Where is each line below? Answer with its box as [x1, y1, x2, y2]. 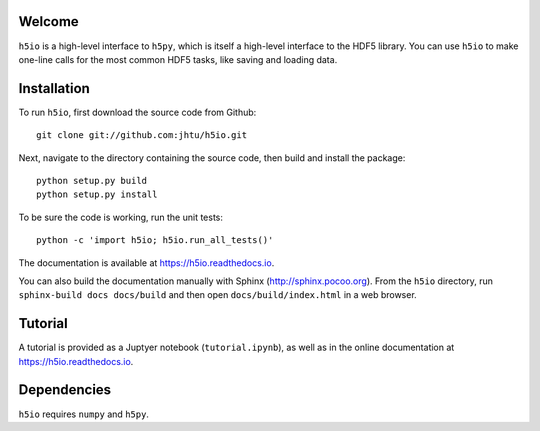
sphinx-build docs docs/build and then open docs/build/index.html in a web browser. [18, 289, 417, 301]
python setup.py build [36, 175, 148, 186]
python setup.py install [36, 189, 158, 200]
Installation [18, 80, 90, 97]
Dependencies [18, 381, 112, 399]
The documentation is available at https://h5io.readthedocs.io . [18, 256, 275, 269]
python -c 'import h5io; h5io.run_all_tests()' [36, 235, 274, 246]
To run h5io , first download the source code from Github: [18, 106, 257, 118]
